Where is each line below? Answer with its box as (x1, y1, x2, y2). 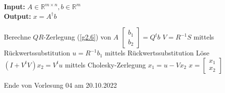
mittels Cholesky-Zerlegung (64, 59, 146, 69)
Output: (4, 11, 31, 21)
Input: (4, 1, 25, 11)
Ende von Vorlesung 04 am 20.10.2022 (4, 80, 117, 90)
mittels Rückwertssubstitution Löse (105, 48, 209, 58)
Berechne (4, 32, 31, 42)
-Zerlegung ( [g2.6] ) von (43, 32, 112, 42)
